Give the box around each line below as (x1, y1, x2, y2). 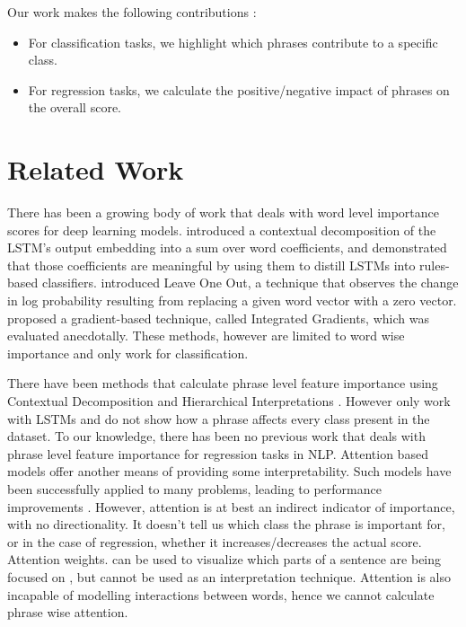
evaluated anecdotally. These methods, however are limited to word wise (7, 326, 405, 345)
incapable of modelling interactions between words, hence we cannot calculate (7, 585, 435, 604)
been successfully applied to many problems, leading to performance (7, 480, 382, 498)
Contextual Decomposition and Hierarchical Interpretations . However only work (7, 392, 451, 411)
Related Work (7, 151, 184, 188)
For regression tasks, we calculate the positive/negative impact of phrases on (28, 80, 450, 99)
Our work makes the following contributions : (7, 3, 257, 21)
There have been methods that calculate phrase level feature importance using (7, 374, 438, 393)
